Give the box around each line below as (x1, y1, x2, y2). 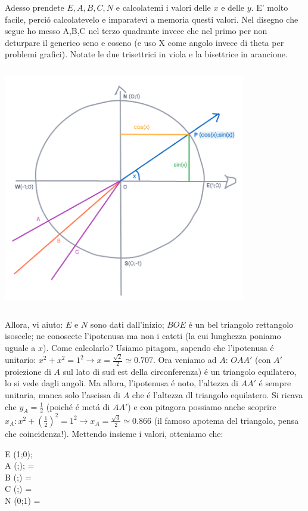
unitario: (5, 353, 36, 366)
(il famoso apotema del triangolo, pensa (154, 414, 299, 426)
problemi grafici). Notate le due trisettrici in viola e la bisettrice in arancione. (5, 48, 288, 60)
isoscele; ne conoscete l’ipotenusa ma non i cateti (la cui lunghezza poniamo (5, 330, 281, 342)
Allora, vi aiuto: (5, 318, 63, 330)
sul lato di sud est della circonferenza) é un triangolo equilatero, (63, 365, 297, 377)
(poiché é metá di (46, 400, 110, 413)
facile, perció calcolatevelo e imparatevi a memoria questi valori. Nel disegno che (5, 13, 298, 25)
